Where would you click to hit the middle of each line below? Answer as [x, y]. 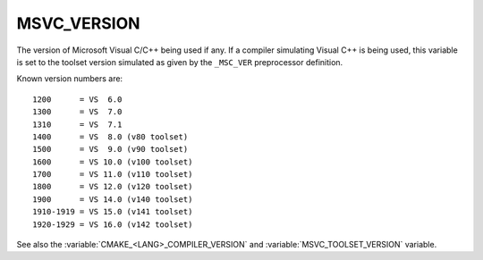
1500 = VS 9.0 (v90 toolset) [110, 149]
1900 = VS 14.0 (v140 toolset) [113, 199]
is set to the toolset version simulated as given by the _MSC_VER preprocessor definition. [180, 62]
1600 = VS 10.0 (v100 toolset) [113, 162]
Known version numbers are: [70, 79]
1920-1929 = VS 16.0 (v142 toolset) [113, 224]
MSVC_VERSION [78, 23]
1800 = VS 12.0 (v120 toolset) [113, 187]
